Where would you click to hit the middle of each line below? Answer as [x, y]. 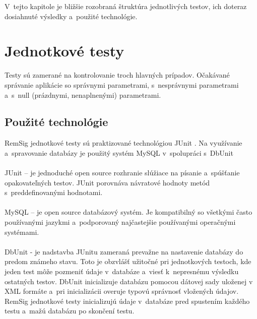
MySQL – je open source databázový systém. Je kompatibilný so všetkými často [128, 212]
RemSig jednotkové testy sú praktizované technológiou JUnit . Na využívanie [123, 143]
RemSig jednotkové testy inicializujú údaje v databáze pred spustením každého [127, 301]
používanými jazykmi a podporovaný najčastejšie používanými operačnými [120, 222]
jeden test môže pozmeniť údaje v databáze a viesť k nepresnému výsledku [122, 271]
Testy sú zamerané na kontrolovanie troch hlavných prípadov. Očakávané [117, 75]
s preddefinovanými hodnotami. [54, 192]
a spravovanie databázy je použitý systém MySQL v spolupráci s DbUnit [119, 152]
